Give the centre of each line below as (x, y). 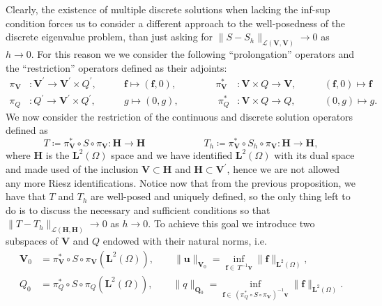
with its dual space (314, 155)
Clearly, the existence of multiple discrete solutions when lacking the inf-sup (168, 9)
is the (58, 155)
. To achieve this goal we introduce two (231, 223)
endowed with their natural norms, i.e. (185, 241)
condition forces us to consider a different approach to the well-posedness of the (176, 23)
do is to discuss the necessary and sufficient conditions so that (138, 209)
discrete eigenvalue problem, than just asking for (109, 37)
